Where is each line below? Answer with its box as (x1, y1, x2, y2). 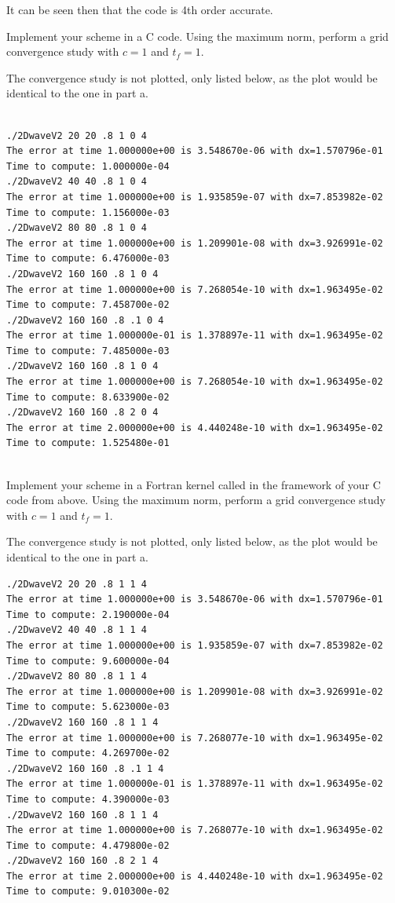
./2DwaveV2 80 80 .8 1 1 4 (6, 671, 147, 682)
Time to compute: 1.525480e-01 (6, 437, 170, 449)
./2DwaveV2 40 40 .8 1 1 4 (6, 624, 147, 636)
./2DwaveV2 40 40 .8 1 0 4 (6, 176, 147, 188)
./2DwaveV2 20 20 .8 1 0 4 (6, 130, 147, 141)
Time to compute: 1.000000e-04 (6, 160, 170, 172)
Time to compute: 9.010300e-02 (6, 886, 170, 898)
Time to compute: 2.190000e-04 (6, 609, 170, 620)
